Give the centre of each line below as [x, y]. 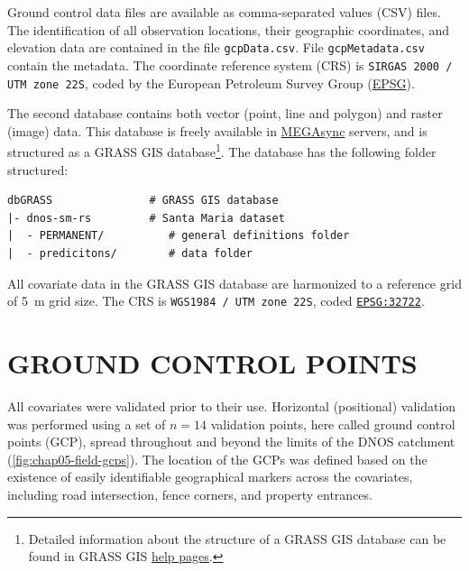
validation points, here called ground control [333, 424]
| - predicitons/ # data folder [130, 253]
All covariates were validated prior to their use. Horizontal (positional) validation [232, 405]
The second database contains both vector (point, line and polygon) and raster [225, 113]
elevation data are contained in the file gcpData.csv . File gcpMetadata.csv [216, 47]
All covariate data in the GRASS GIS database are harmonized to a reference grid [234, 283]
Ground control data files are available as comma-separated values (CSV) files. [224, 12]
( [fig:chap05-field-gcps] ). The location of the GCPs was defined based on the [217, 459]
